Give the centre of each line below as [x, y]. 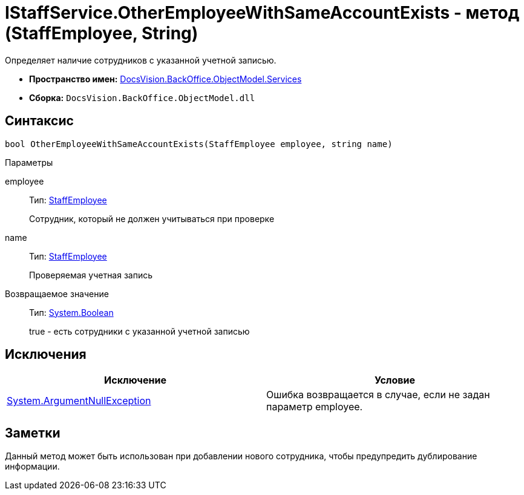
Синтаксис [39, 121]
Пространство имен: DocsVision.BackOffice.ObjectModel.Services [165, 79]
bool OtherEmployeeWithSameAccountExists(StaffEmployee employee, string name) [199, 144]
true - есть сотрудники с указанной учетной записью [139, 331]
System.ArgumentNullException [79, 401]
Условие [395, 380]
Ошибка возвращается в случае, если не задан [378, 395]
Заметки [33, 433]
